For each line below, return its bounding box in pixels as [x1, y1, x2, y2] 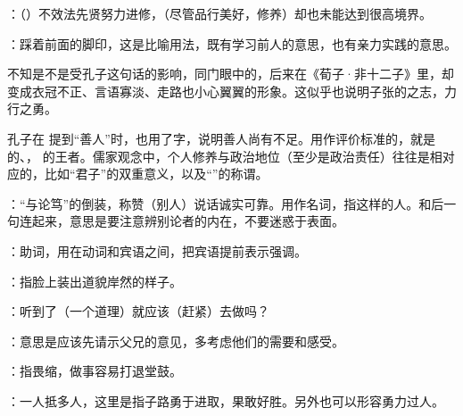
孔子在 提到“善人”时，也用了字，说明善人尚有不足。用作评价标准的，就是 [7, 129, 435, 147]
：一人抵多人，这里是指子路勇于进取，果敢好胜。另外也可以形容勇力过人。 [7, 391, 444, 410]
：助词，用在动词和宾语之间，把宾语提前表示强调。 [7, 241, 307, 260]
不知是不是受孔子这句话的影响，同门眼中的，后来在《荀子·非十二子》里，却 [7, 64, 454, 83]
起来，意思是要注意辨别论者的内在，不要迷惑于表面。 [31, 212, 344, 230]
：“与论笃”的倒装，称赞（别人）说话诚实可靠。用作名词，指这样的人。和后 [7, 194, 444, 212]
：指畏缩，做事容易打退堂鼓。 [7, 362, 182, 380]
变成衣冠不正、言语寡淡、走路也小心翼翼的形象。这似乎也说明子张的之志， [7, 81, 444, 100]
